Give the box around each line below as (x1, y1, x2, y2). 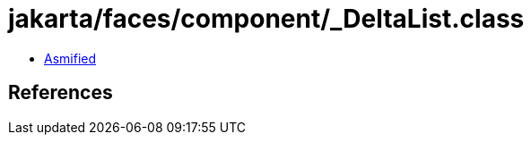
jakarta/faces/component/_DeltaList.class (8, 4, 525, 34)
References (8, 81, 113, 104)
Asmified (44, 50, 97, 66)
